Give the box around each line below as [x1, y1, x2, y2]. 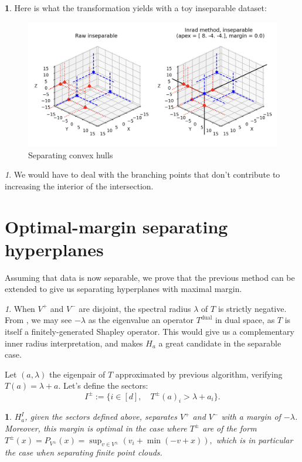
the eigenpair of [49, 368, 106, 380]
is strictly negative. [218, 302, 287, 314]
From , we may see [5, 314, 72, 326]
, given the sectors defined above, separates [25, 410, 178, 423]
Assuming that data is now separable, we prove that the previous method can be [5, 271, 295, 283]
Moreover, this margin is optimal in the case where [5, 422, 187, 434]
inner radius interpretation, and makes [5, 337, 143, 349]
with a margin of [221, 410, 281, 423]
